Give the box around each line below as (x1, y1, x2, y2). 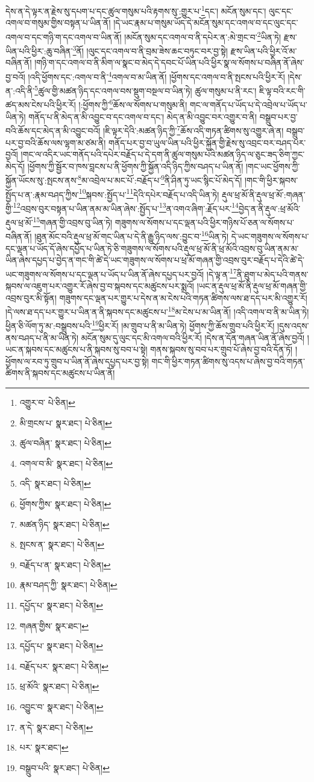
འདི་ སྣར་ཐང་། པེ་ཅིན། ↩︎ (19, 477, 91, 490)
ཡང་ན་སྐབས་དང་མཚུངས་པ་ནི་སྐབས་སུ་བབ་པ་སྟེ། (5, 343, 148, 356)
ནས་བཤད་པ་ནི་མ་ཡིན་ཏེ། (5, 331, 79, 344)
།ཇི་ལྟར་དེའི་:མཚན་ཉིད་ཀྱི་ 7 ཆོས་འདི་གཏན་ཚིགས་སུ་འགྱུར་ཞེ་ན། (103, 123, 284, 136)
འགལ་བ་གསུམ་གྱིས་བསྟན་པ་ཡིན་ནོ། (5, 16, 111, 29)
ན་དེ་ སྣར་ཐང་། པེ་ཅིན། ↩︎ (19, 720, 93, 733)
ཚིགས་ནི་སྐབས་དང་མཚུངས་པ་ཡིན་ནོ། (5, 367, 115, 379)
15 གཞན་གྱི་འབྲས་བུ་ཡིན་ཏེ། (33, 214, 113, 228)
